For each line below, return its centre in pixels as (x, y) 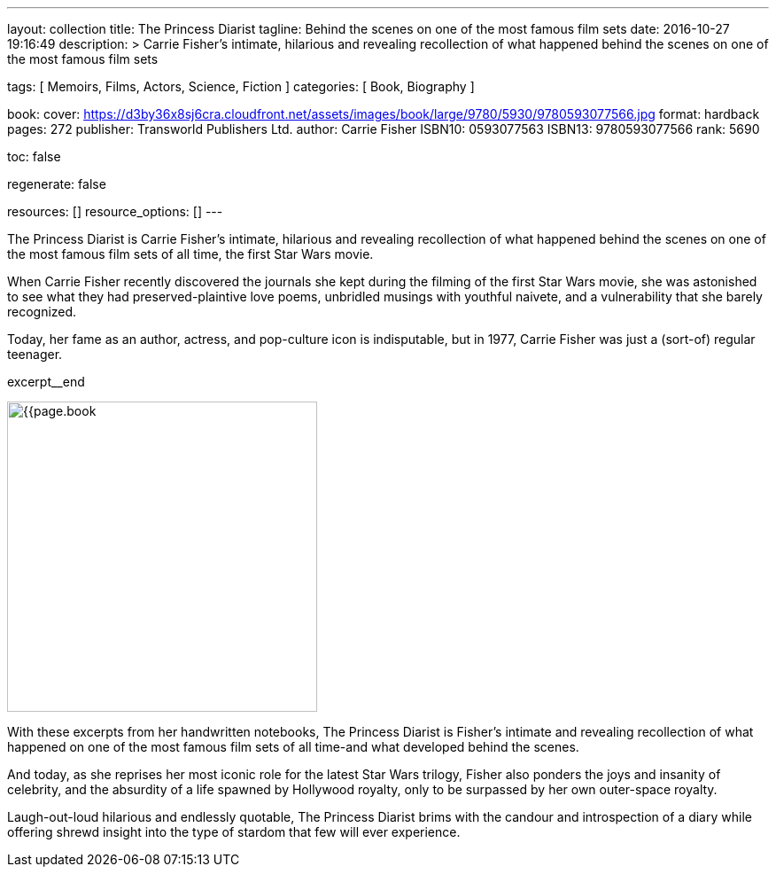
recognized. (42, 312)
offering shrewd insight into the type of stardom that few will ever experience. (234, 832)
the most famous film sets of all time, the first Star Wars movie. (190, 254)
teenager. (35, 354)
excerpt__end (46, 382)
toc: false (34, 156)
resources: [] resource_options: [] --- (115, 211)
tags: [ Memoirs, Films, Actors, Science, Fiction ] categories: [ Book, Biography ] (241, 86)
